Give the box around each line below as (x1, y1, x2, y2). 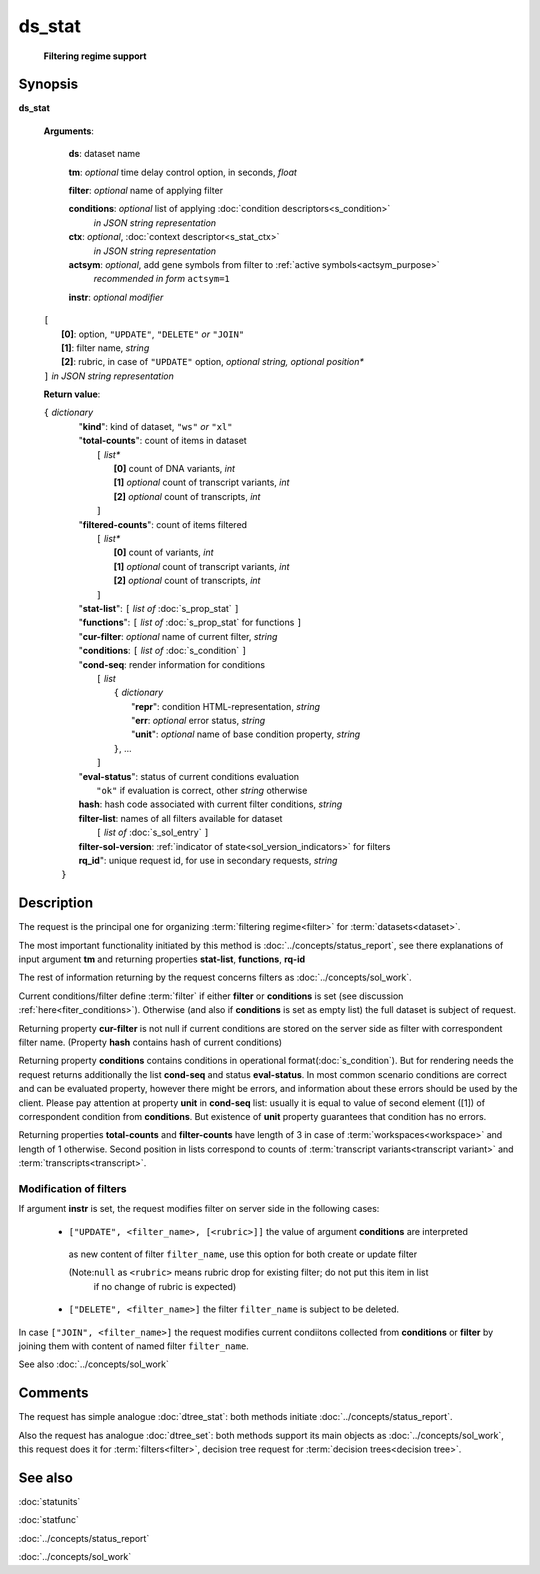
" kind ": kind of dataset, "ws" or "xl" (78, 420, 233, 432)
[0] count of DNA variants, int (113, 463, 235, 475)
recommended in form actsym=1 (93, 273, 230, 285)
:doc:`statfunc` (18, 1514, 79, 1526)
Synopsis (18, 76, 79, 93)
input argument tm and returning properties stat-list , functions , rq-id (18, 953, 306, 965)
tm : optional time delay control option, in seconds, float (68, 166, 297, 178)
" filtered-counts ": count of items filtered (78, 518, 248, 530)
